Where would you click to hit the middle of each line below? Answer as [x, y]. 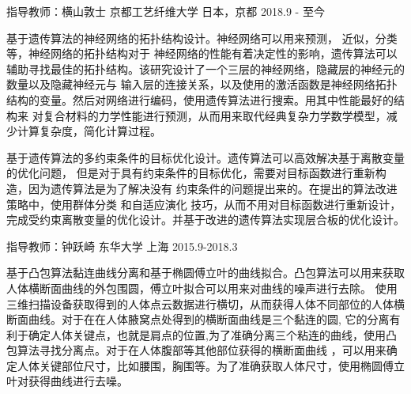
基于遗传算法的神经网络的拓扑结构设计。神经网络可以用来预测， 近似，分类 [202, 38]
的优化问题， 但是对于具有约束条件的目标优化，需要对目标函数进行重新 [191, 173]
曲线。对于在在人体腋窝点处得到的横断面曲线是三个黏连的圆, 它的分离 [209, 319]
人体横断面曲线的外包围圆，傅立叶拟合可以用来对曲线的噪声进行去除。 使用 [202, 288]
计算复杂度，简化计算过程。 [89, 131]
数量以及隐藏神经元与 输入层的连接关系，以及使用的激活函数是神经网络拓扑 [202, 84]
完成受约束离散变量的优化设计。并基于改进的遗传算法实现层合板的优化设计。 [205, 220]
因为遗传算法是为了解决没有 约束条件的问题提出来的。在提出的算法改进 [213, 188]
